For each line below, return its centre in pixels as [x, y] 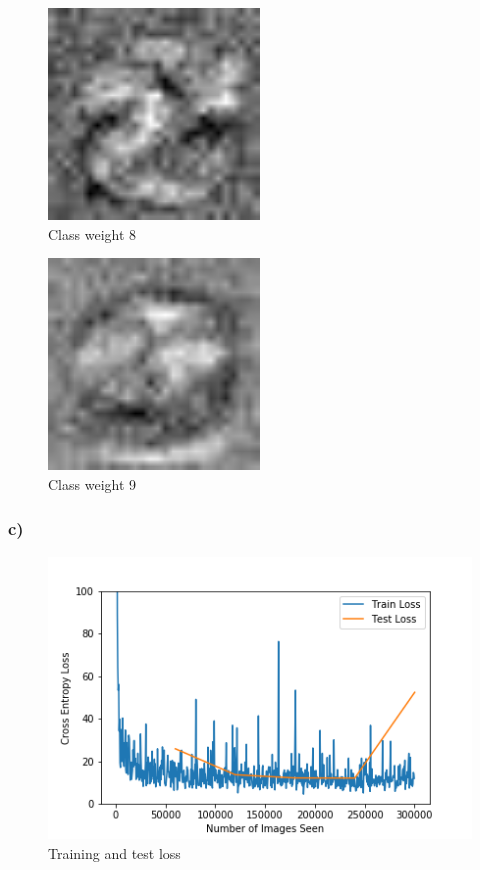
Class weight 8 [92, 233]
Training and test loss [114, 852]
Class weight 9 [92, 483]
